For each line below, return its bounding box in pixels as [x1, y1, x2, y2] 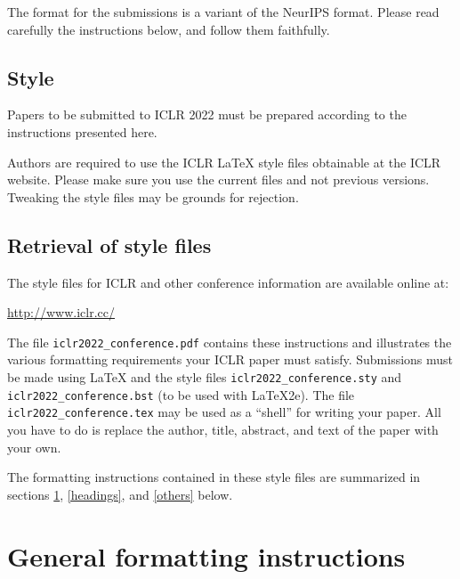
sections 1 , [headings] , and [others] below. [7, 485, 233, 503]
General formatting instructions [7, 537, 406, 574]
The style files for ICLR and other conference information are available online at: [7, 273, 449, 291]
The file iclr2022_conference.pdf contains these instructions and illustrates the [7, 332, 452, 351]
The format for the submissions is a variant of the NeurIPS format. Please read [7, 3, 440, 20]
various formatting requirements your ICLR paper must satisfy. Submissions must [7, 350, 454, 369]
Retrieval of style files [7, 231, 212, 258]
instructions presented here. [7, 122, 157, 141]
